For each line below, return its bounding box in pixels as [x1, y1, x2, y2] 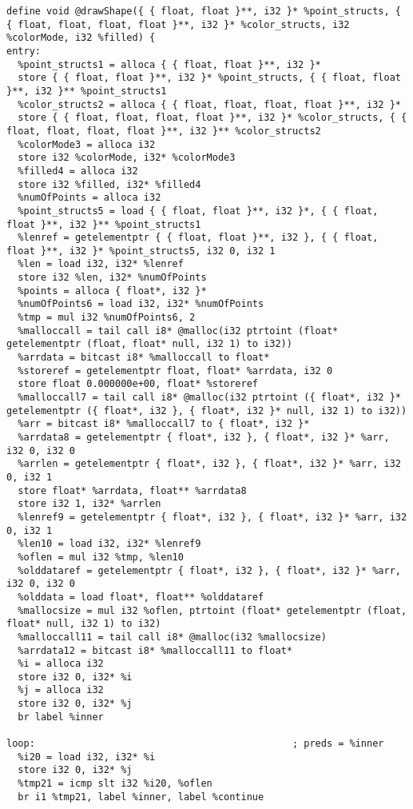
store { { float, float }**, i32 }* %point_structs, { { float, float [18, 72, 401, 84]
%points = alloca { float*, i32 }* [18, 285, 207, 297]
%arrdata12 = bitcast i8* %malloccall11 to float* [18, 644, 292, 656]
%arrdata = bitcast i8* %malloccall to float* [18, 352, 270, 364]
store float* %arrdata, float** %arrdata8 [18, 484, 247, 496]
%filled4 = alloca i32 [18, 165, 138, 177]
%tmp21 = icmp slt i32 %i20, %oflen [18, 778, 212, 790]
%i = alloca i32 [18, 658, 104, 670]
